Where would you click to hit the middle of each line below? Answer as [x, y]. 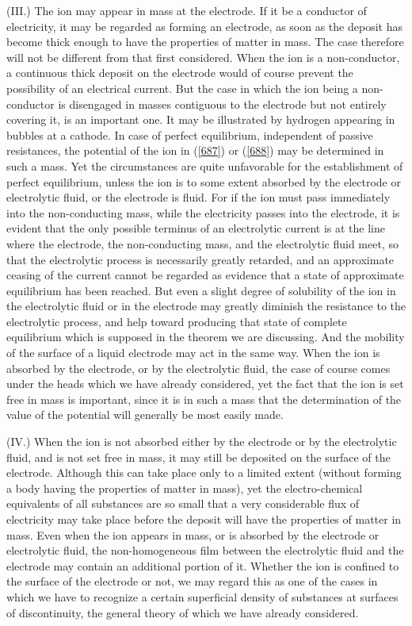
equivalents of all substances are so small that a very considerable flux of [183, 503]
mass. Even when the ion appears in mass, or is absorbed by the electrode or [193, 534]
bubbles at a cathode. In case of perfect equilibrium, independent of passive [190, 134]
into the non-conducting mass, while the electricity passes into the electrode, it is [203, 212]
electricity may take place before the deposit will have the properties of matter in [204, 519]
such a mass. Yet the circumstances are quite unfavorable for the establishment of [205, 165]
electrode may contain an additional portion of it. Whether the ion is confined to [203, 565]
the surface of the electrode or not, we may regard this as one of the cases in [192, 581]
